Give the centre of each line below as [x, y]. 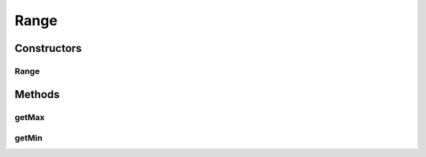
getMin [28, 138]
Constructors [48, 48]
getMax [30, 117]
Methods [37, 94]
